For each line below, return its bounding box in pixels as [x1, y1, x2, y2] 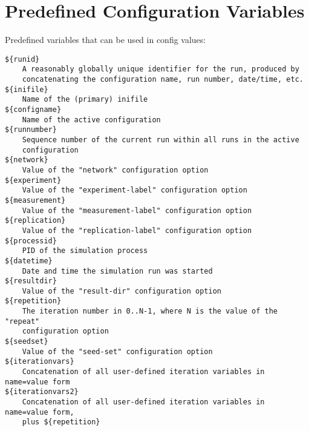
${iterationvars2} [5, 387, 79, 396]
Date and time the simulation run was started [22, 266, 213, 275]
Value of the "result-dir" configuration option [22, 286, 221, 295]
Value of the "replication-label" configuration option [22, 226, 252, 235]
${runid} [5, 54, 40, 64]
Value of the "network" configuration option [22, 165, 209, 174]
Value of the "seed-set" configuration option [22, 347, 213, 356]
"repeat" [5, 317, 40, 326]
